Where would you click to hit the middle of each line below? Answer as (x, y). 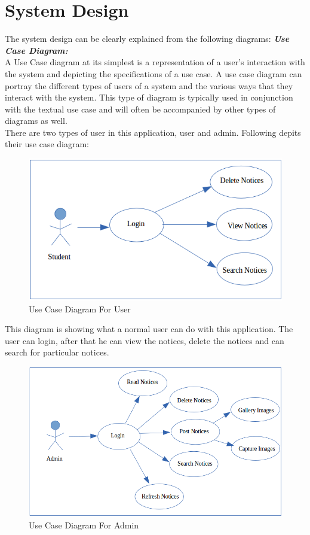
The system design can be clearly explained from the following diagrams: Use (147, 39)
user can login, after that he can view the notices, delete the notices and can (145, 340)
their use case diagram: (47, 144)
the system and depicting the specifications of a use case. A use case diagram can (154, 73)
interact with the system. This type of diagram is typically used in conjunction (149, 97)
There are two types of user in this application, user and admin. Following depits (153, 132)
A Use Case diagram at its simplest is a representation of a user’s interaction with (155, 62)
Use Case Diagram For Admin (84, 525)
